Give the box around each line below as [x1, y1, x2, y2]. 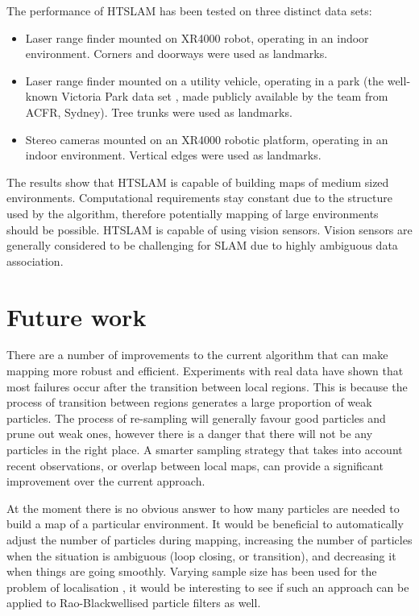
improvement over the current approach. [6, 473, 205, 490]
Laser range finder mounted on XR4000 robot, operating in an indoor [25, 29, 369, 46]
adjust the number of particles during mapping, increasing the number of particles [6, 531, 413, 548]
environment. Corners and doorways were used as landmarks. [25, 45, 328, 62]
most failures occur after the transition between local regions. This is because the [6, 378, 408, 395]
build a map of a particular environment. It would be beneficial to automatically [6, 515, 404, 532]
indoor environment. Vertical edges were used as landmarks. [25, 147, 322, 163]
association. [6, 252, 64, 269]
